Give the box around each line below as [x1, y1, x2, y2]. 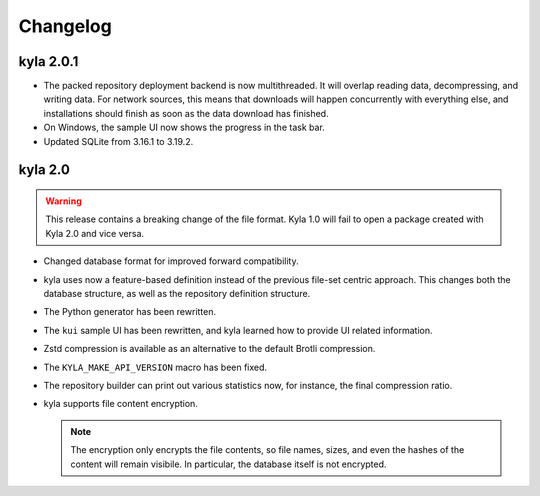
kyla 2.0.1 [18, 53, 79, 70]
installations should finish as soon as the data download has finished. [43, 107, 329, 119]
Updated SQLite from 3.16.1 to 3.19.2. [43, 135, 194, 147]
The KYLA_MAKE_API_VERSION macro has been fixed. [43, 361, 268, 373]
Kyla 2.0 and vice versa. [45, 227, 145, 239]
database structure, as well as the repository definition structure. [43, 287, 311, 299]
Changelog [18, 15, 112, 37]
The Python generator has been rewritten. [43, 306, 217, 318]
